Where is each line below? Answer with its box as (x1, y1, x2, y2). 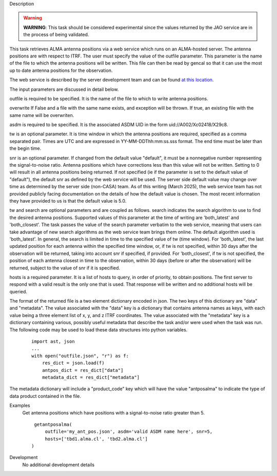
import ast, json (31, 339, 75, 345)
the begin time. (9, 145, 42, 151)
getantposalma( (34, 421, 72, 427)
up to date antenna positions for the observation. (9, 67, 113, 73)
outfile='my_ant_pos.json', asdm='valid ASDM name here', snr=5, (45, 429, 213, 434)
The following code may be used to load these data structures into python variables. (9, 326, 188, 333)
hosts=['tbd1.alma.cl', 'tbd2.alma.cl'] (45, 436, 148, 442)
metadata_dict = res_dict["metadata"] (42, 374, 140, 380)
